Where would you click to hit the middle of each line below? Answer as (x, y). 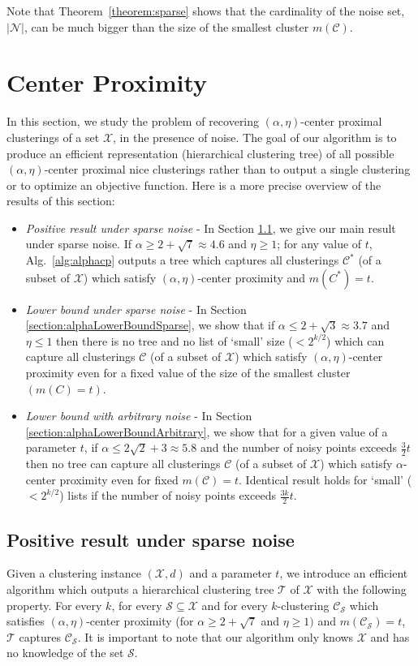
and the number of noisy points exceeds (299, 447)
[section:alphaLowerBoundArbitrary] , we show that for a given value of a (207, 431)
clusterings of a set (53, 137)
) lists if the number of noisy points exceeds (168, 495)
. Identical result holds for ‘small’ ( (325, 479)
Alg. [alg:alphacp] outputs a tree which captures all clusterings (182, 260)
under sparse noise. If (78, 244)
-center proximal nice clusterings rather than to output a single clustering (227, 169)
